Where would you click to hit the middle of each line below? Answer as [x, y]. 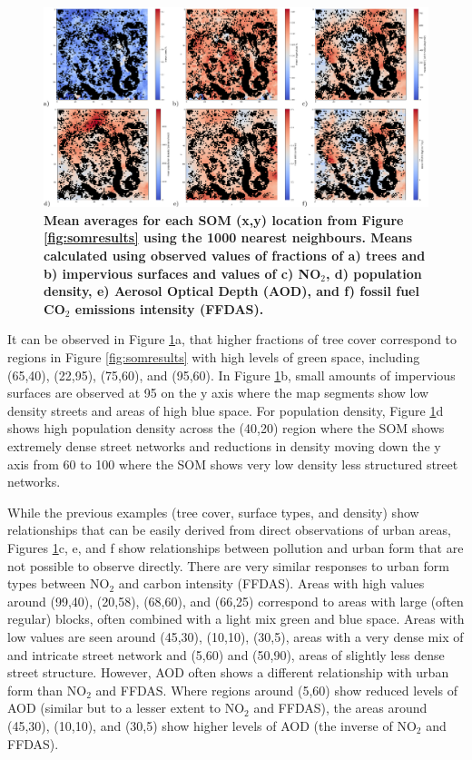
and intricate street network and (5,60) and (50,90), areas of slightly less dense [226, 654]
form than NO [47, 690]
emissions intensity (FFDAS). [169, 308]
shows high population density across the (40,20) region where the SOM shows [226, 428]
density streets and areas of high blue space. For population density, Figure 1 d [226, 410]
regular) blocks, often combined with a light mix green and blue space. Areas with [236, 619]
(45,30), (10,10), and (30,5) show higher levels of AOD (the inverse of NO [212, 725]
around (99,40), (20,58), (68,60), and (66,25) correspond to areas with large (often [236, 601]
